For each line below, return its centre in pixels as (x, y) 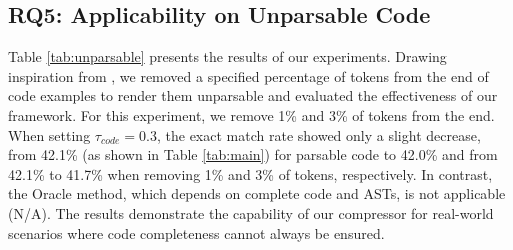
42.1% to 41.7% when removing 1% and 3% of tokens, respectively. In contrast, (250, 173)
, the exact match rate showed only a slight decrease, (318, 134)
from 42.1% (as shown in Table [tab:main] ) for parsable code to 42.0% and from (253, 154)
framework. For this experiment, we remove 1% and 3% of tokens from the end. (251, 114)
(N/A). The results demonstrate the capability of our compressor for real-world (251, 212)
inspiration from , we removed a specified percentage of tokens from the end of (248, 75)
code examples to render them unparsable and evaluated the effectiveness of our (253, 95)
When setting (49, 134)
